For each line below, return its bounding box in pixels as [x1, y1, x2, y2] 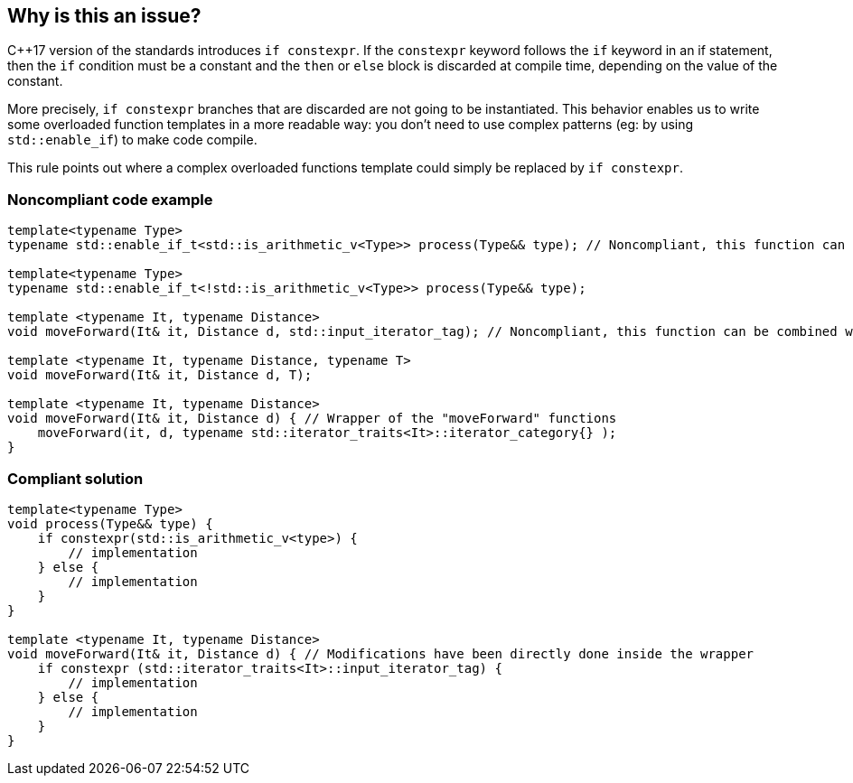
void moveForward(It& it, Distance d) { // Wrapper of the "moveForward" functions [7, 411, 617, 426]
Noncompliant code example [7, 190, 213, 209]
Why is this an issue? [7, 5, 202, 27]
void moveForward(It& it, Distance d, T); [7, 368, 313, 383]
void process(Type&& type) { [7, 516, 213, 531]
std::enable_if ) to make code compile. [7, 132, 258, 148]
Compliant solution [7, 469, 144, 488]
